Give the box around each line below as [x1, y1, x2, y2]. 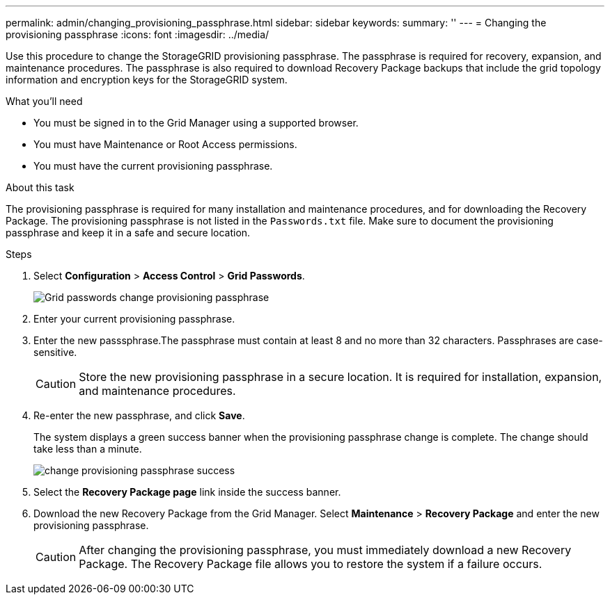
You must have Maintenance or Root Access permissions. [33, 138, 297, 150]
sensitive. [33, 346, 77, 358]
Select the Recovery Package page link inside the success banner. [33, 486, 341, 498]
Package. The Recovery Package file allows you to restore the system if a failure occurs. [79, 557, 542, 571]
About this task [6, 181, 75, 193]
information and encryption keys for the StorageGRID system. [6, 74, 288, 86]
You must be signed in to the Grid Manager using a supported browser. [33, 117, 359, 129]
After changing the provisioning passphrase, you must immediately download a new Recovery [79, 543, 572, 557]
